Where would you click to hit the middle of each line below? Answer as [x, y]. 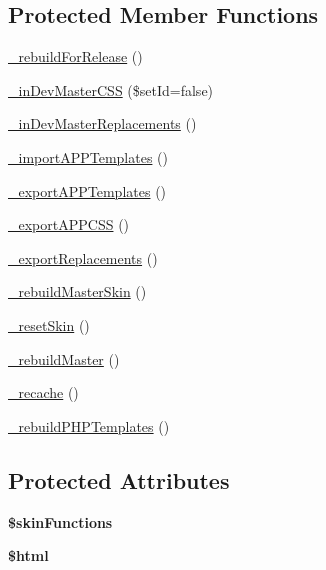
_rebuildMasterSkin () [77, 291]
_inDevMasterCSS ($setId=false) [111, 89]
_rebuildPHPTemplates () [89, 425]
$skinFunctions [60, 521]
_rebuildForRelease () [75, 56]
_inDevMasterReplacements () [102, 123]
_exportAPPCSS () [69, 224]
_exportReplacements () [83, 257]
